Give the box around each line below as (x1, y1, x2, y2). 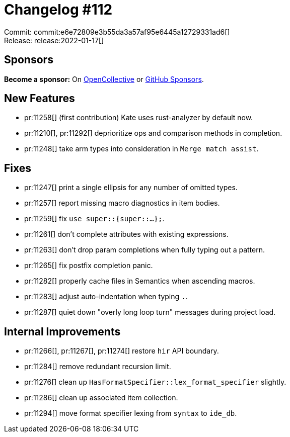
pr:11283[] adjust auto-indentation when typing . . (24, 292, 188, 301)
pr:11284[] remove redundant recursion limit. (24, 362, 171, 371)
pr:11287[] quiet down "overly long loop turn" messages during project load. (24, 308, 276, 317)
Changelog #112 (4, 1, 113, 18)
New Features (4, 92, 75, 105)
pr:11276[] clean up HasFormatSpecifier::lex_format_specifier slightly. (24, 378, 286, 387)
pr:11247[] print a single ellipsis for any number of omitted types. (24, 183, 238, 192)
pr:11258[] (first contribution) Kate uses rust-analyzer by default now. (24, 113, 253, 122)
